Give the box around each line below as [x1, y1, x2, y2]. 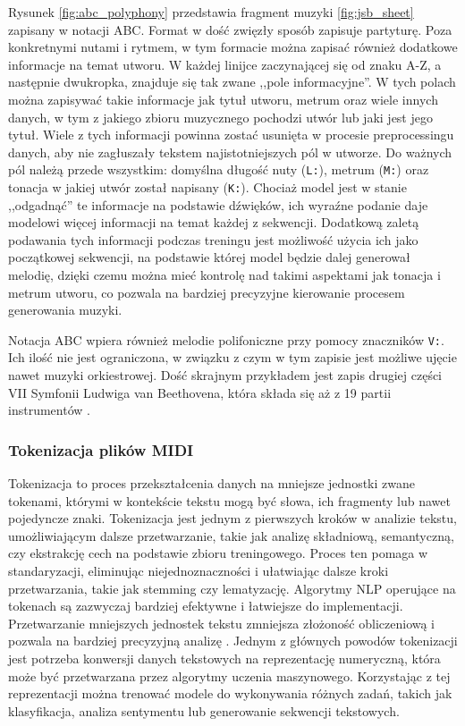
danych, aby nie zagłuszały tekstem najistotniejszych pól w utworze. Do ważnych [8, 142, 452, 161]
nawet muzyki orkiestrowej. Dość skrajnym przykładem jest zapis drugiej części [8, 366, 442, 384]
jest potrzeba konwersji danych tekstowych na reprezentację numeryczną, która [8, 649, 441, 667]
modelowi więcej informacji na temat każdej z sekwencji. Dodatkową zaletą [8, 213, 419, 232]
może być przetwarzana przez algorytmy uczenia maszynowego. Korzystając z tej [8, 666, 451, 685]
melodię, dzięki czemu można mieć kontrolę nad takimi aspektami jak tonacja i [8, 266, 441, 284]
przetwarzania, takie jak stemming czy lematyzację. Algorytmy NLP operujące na [8, 578, 456, 597]
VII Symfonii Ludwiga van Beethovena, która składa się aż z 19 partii [8, 383, 392, 401]
